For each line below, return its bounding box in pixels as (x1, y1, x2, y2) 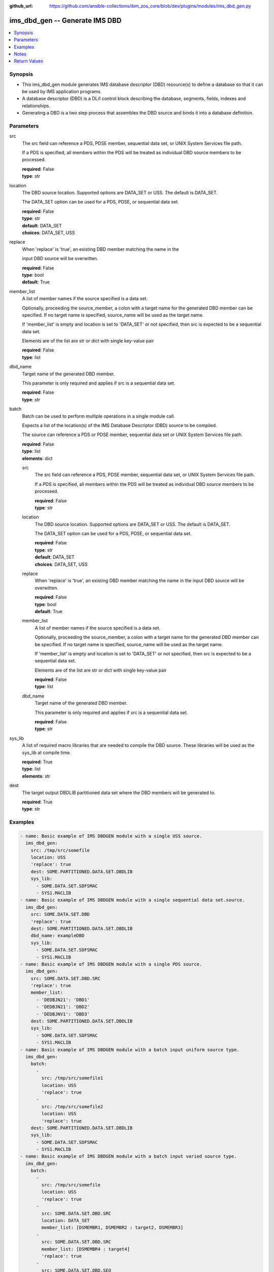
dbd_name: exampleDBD (30, 933, 85, 939)
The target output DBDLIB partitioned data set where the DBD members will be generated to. (22, 789, 216, 796)
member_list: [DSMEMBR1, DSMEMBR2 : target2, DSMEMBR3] (41, 1225, 184, 1231)
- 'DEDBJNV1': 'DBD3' (36, 1011, 90, 1017)
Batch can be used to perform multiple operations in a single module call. (22, 413, 175, 419)
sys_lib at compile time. (22, 749, 71, 756)
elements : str (22, 773, 51, 779)
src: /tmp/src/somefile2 (41, 1104, 104, 1109)
